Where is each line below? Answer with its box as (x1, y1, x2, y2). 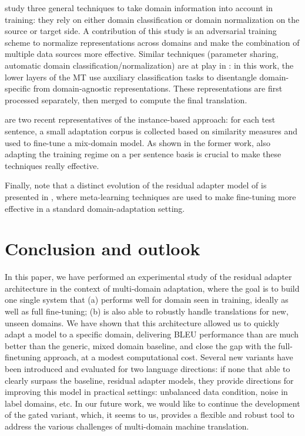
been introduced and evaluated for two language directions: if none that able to (5, 362, 290, 374)
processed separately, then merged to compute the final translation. (5, 93, 247, 106)
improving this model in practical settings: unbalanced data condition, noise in (5, 386, 288, 398)
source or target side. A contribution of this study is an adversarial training (5, 25, 277, 37)
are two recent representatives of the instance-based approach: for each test (5, 113, 276, 126)
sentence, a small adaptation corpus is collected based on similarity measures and (5, 124, 298, 137)
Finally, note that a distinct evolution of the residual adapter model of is (5, 179, 267, 191)
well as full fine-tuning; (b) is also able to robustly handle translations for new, (5, 305, 289, 317)
